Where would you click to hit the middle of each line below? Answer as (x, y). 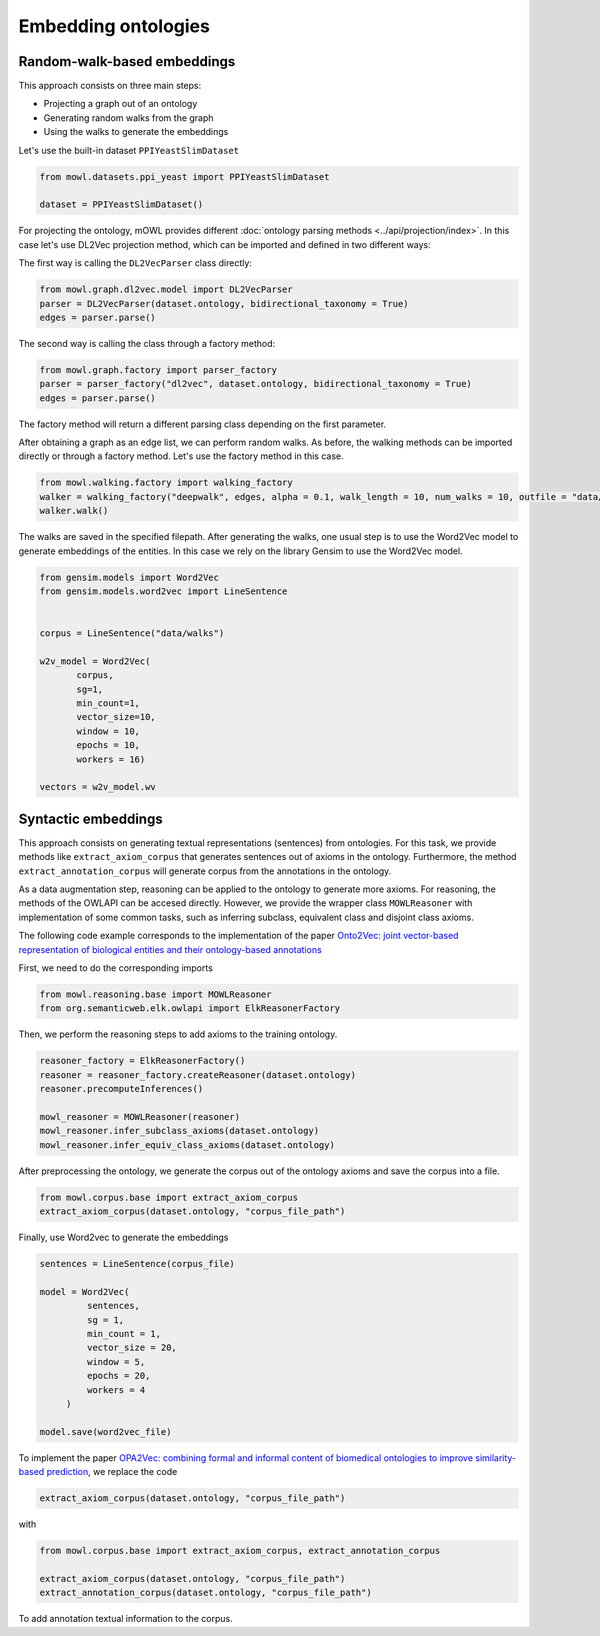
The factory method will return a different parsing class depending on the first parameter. (202, 424)
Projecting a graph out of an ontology (120, 104)
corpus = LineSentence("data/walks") (132, 633)
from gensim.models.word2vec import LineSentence (163, 591)
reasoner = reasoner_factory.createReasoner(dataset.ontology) (198, 1074)
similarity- (496, 1457)
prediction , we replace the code (112, 1472)
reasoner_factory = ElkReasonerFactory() (142, 1061)
